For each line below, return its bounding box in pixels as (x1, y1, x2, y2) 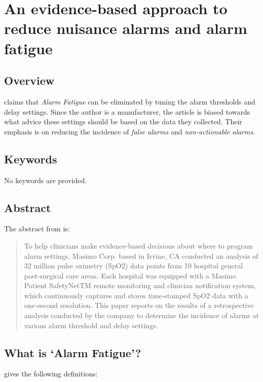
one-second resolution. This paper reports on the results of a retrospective (24, 300, 254, 310)
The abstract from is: (4, 223, 70, 234)
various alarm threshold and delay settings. (24, 320, 158, 330)
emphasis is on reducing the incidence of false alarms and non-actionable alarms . (4, 126, 255, 136)
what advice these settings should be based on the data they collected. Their (4, 116, 242, 127)
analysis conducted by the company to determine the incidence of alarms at (24, 310, 259, 321)
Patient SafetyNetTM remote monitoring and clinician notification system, (24, 280, 256, 291)
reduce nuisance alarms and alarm (4, 18, 247, 39)
